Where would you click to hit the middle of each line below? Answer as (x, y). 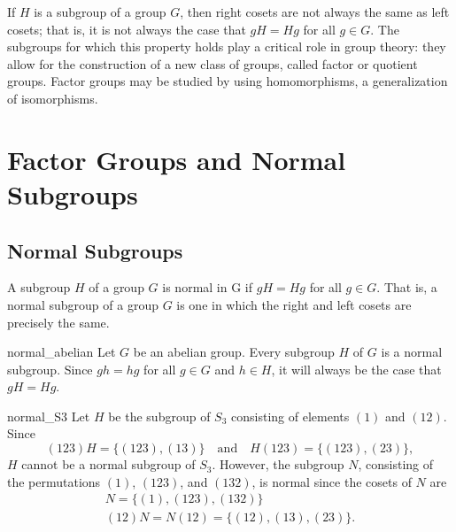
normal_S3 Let (49, 416)
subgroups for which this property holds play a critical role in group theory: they (227, 46)
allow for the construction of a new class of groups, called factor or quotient (213, 63)
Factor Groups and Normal (177, 159)
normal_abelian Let (62, 352)
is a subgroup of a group (100, 12)
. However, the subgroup (278, 464)
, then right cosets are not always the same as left (315, 12)
